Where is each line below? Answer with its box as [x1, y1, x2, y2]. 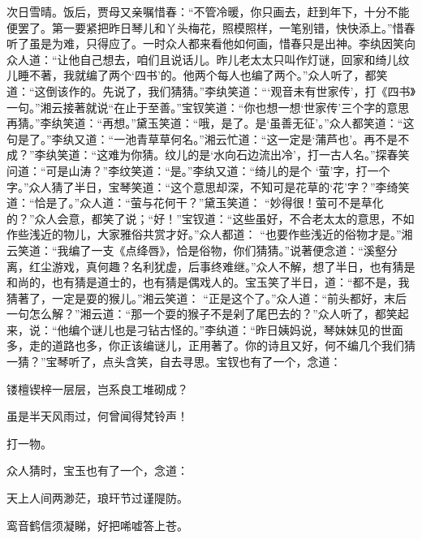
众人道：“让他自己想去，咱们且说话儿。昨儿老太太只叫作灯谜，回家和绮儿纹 [6, 50, 410, 67]
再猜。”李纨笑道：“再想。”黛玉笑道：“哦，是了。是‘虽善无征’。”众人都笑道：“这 [6, 114, 415, 132]
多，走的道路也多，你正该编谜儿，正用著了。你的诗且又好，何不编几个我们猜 [6, 337, 416, 354]
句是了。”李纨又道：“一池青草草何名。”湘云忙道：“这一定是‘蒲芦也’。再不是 [6, 130, 398, 147]
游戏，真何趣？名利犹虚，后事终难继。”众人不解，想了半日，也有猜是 [51, 257, 416, 274]
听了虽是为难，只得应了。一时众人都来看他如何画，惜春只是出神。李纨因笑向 [6, 35, 416, 52]
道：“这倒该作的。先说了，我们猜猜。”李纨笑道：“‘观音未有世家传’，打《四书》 [6, 82, 416, 99]
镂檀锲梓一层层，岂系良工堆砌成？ [6, 380, 188, 397]
